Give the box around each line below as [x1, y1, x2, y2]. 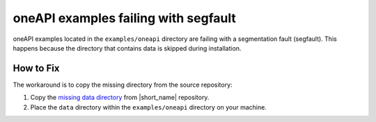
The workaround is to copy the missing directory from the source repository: [13, 80, 233, 89]
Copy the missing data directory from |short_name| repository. [30, 94, 210, 102]
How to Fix [13, 62, 60, 74]
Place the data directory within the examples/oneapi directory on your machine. [30, 103, 267, 111]
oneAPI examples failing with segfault [13, 10, 236, 26]
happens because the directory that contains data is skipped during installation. [13, 44, 242, 52]
